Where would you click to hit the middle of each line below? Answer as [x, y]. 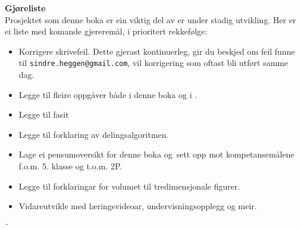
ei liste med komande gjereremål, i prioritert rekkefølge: [106, 31]
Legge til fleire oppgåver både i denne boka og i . [108, 94]
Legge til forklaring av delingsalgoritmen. [94, 134]
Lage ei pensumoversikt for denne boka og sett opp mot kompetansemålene [156, 154]
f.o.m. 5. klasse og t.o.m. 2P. [70, 166]
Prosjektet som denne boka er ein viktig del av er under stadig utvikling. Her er [150, 19]
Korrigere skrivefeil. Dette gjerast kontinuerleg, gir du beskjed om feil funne [157, 51]
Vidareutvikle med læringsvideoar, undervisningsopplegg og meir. [138, 206]
